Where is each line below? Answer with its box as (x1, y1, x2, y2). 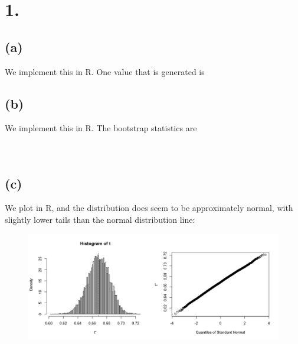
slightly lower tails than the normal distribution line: (5, 213, 195, 225)
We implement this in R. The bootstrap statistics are (5, 122, 197, 134)
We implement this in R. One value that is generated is (5, 65, 205, 77)
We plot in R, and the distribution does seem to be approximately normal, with (5, 202, 293, 214)
